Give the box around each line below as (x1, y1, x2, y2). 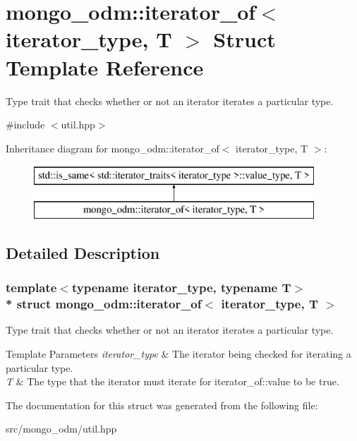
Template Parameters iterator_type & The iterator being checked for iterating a (6, 346, 351, 361)
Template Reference (6, 52, 204, 81)
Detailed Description (6, 241, 160, 263)
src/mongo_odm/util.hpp (6, 421, 117, 436)
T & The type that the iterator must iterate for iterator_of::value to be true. (6, 374, 339, 389)
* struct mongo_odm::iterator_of (6, 295, 202, 313)
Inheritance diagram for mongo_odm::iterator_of (6, 140, 219, 155)
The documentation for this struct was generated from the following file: (6, 397, 318, 412)
